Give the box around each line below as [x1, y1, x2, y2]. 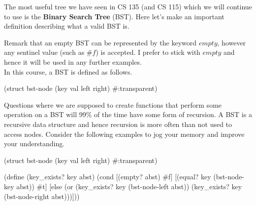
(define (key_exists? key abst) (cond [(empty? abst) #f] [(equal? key [4, 171, 211, 182]
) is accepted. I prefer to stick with [96, 47, 200, 57]
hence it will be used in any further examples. [4, 56, 142, 67]
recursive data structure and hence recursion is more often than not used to [4, 119, 232, 129]
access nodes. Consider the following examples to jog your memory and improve [4, 128, 245, 139]
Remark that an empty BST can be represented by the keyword [4, 37, 197, 47]
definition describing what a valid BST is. [4, 21, 129, 31]
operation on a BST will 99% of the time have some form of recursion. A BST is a [4, 109, 252, 120]
